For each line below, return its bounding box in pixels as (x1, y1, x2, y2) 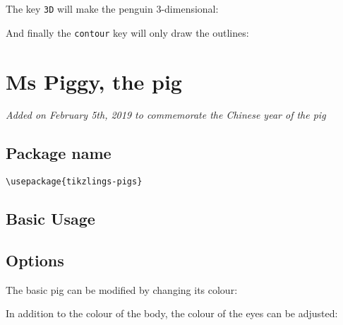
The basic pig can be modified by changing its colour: (6, 282, 238, 297)
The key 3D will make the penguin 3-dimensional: (6, 1, 219, 16)
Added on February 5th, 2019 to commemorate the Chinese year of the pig (6, 107, 326, 122)
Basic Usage (6, 208, 95, 230)
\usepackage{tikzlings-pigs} (6, 177, 143, 187)
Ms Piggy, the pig (6, 66, 182, 95)
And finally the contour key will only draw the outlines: (6, 25, 249, 40)
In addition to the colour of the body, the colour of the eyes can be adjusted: (6, 306, 338, 321)
